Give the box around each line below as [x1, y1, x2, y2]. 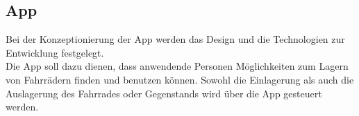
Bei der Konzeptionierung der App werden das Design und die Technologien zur [6, 32, 345, 46]
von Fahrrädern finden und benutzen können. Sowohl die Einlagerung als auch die [6, 72, 354, 86]
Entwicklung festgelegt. [6, 45, 104, 59]
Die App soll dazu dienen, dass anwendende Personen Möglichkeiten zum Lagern [6, 59, 349, 73]
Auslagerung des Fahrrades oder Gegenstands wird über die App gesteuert [6, 86, 322, 100]
